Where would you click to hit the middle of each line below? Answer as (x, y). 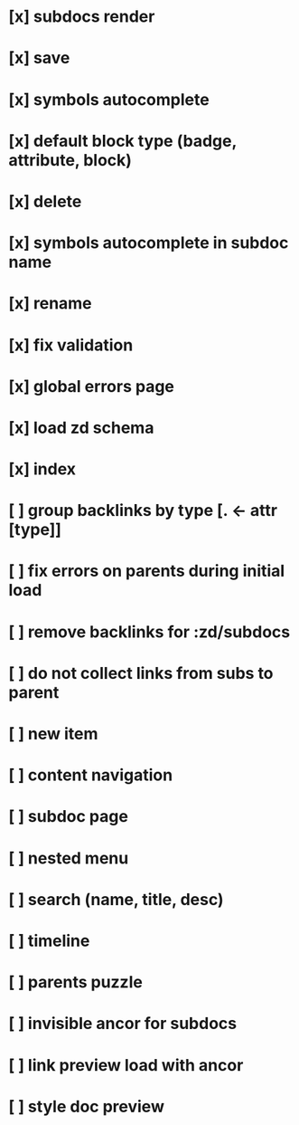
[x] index (42, 469)
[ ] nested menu (69, 858)
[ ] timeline (49, 941)
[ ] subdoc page (68, 817)
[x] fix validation (71, 345)
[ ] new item (53, 734)
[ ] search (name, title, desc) (116, 899)
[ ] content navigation (91, 775)
